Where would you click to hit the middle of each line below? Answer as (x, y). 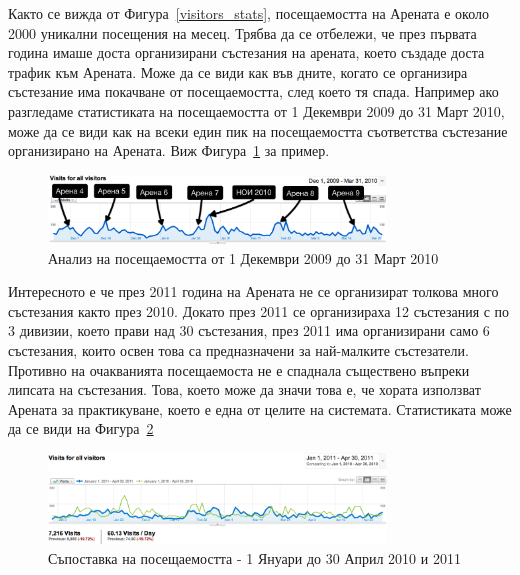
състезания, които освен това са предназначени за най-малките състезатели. (238, 349)
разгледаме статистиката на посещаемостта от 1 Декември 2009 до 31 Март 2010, (256, 110)
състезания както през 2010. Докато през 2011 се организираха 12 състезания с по (259, 310)
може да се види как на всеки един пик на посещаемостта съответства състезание (258, 130)
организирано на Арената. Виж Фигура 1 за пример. (169, 150)
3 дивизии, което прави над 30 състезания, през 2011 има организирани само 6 (249, 330)
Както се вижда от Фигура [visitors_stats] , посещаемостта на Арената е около (248, 13)
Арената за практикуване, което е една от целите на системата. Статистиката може (260, 408)
